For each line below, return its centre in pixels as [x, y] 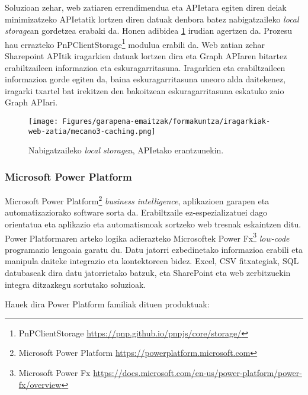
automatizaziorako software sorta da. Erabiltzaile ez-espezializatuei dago [136, 212]
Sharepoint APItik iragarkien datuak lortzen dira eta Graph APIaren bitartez [146, 56]
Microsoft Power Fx [54, 372]
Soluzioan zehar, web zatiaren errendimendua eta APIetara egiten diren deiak [146, 7]
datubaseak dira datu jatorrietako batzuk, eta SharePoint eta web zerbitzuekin [148, 272]
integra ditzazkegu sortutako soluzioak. [76, 284]
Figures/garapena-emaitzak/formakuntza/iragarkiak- [166, 121]
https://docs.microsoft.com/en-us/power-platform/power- [198, 372]
